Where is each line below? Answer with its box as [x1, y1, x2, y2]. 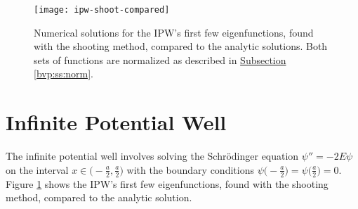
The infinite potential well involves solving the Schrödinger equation [6, 148, 299, 163]
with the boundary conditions [126, 162, 254, 177]
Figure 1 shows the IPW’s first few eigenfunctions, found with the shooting [6, 176, 329, 191]
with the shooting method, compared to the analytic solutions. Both [34, 39, 328, 53]
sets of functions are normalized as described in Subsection [34, 52, 286, 67]
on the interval [6, 162, 69, 177]
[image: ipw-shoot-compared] [34, 5, 170, 15]
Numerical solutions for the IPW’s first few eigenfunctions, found [34, 25, 314, 39]
